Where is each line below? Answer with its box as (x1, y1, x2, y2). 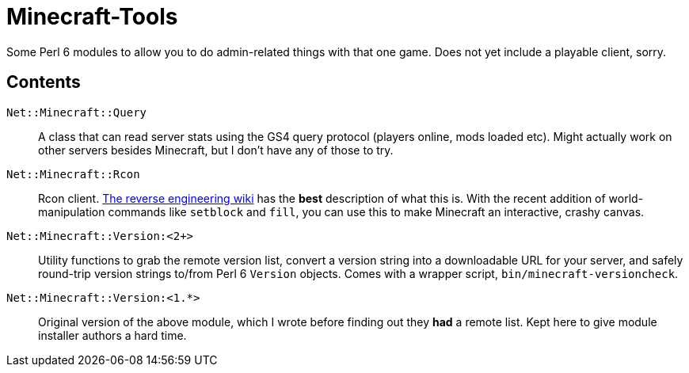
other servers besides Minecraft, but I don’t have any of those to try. (38, 143, 394, 157)
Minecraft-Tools (6, 3, 178, 30)
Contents (6, 72, 81, 93)
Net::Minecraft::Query (6, 105, 147, 119)
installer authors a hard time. (38, 328, 187, 342)
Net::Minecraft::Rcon (6, 167, 140, 181)
